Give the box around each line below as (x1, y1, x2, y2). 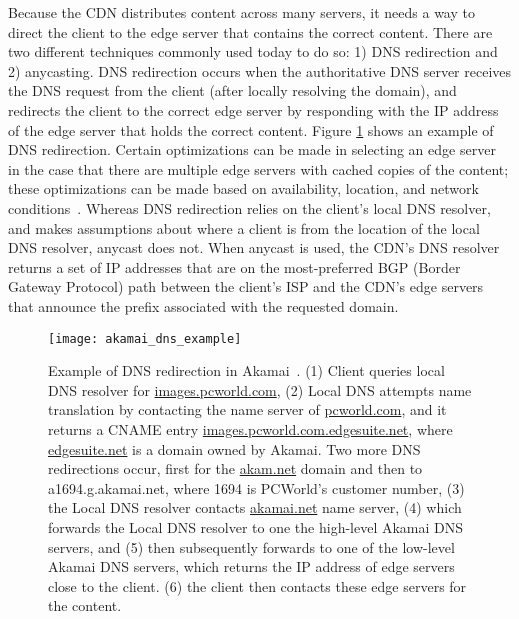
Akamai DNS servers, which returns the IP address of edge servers (48, 556, 455, 577)
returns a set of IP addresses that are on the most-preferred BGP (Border (8, 256, 461, 277)
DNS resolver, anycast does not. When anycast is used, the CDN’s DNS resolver (8, 237, 500, 258)
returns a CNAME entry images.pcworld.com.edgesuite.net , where (48, 418, 453, 439)
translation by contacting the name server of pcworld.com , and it (48, 399, 447, 420)
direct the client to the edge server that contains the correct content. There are (8, 21, 493, 42)
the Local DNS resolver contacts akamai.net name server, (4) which (48, 497, 462, 518)
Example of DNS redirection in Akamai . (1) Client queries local (48, 360, 445, 381)
